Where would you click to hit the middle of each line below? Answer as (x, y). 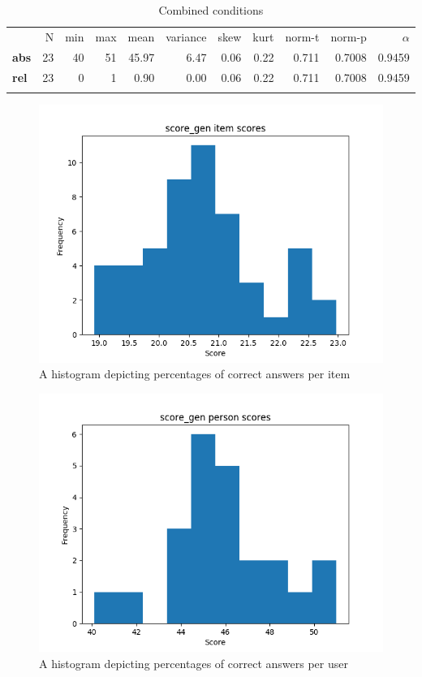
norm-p (349, 36)
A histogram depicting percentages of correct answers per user (194, 663)
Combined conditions (211, 10)
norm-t (302, 36)
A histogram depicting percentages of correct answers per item (195, 374)
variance (186, 36)
